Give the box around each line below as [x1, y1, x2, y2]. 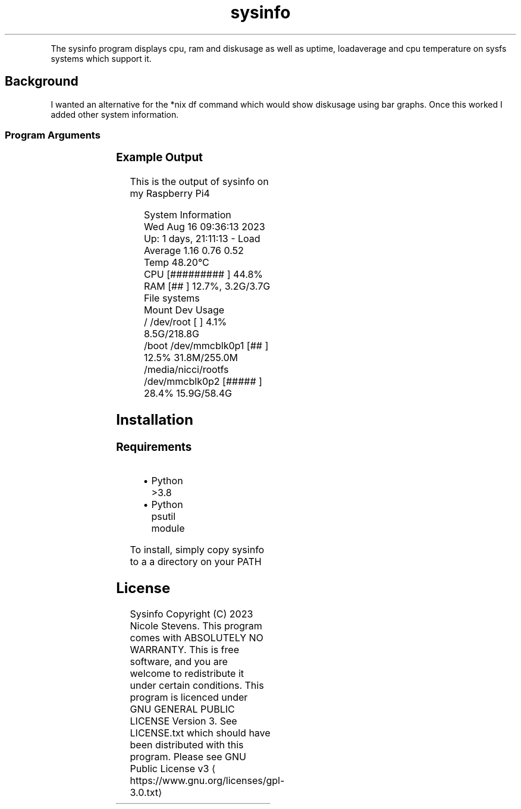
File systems [143, 292, 200, 305]
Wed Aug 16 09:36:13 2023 [143, 221, 265, 233]
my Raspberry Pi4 [130, 187, 210, 200]
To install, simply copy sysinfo [130, 543, 265, 556]
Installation [116, 410, 194, 428]
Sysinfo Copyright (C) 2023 [130, 608, 253, 620]
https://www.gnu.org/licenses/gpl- [130, 774, 285, 787]
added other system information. [51, 109, 179, 120]
